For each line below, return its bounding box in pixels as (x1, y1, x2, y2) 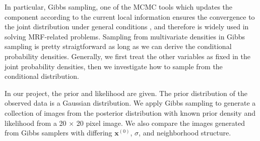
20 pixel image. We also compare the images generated (76, 117, 245, 128)
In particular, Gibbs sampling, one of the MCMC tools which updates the (5, 2, 233, 12)
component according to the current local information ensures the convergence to (5, 11, 255, 22)
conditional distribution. (5, 71, 79, 81)
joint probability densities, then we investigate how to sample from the (5, 61, 223, 71)
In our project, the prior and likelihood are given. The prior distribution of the (5, 87, 247, 98)
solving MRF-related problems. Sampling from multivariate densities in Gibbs (5, 31, 245, 41)
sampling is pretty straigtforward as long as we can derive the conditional (5, 41, 232, 52)
